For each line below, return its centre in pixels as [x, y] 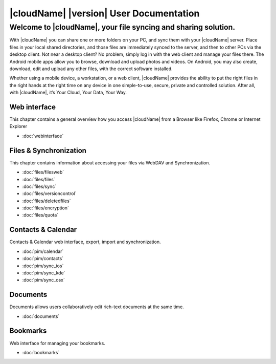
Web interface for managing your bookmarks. [57, 343]
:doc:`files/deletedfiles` [47, 201]
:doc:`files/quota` [40, 215]
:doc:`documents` [41, 316]
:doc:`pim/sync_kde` [44, 273]
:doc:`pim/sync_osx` [43, 280]
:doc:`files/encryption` [45, 208]
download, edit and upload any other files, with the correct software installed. [91, 69]
